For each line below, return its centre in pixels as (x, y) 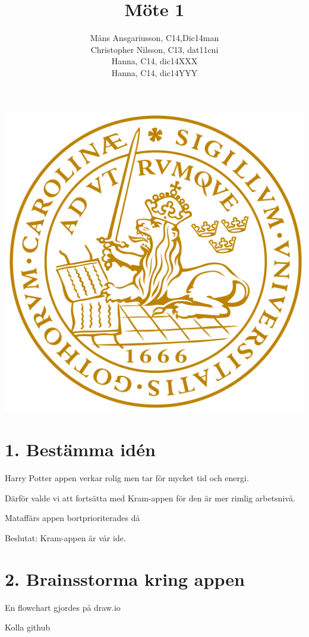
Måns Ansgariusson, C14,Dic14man (154, 38)
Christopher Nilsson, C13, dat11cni (154, 49)
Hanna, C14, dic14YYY (154, 72)
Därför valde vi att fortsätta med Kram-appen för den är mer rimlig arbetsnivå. (150, 498)
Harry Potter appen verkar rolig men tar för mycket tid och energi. (127, 478)
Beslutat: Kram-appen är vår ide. (65, 538)
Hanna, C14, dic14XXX (154, 61)
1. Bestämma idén (80, 449)
